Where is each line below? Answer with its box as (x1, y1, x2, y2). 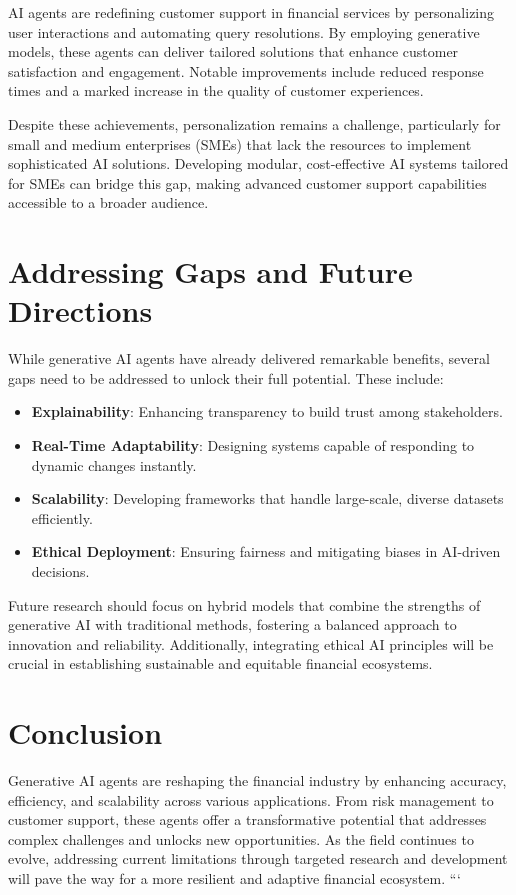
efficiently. (31, 507, 93, 528)
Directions (8, 290, 153, 331)
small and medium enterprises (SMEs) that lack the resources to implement (8, 133, 472, 154)
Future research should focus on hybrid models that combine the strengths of (8, 594, 481, 615)
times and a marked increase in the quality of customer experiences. (8, 80, 424, 101)
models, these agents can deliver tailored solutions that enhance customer (8, 41, 459, 62)
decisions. (31, 561, 90, 581)
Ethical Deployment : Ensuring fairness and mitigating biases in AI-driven (31, 541, 501, 562)
